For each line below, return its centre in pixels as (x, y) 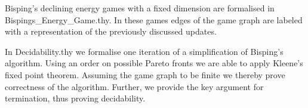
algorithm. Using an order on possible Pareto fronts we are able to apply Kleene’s (154, 63)
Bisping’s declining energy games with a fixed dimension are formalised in (140, 8)
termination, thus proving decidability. (75, 98)
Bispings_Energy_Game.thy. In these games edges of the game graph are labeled (154, 19)
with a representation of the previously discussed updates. (111, 31)
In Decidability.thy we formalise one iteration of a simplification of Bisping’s (144, 51)
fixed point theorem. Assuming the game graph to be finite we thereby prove (145, 74)
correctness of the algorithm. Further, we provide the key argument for (134, 86)
